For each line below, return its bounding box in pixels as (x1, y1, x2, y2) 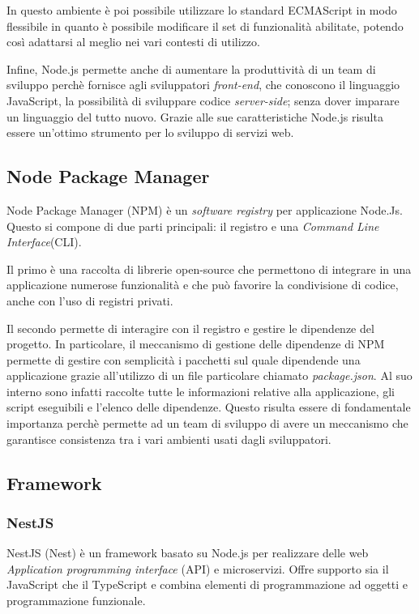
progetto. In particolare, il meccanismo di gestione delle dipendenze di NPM (6, 335, 385, 352)
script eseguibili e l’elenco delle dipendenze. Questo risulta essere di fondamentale (6, 399, 411, 416)
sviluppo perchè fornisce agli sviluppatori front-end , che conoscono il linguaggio (6, 76, 400, 93)
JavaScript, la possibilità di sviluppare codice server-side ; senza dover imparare (6, 92, 400, 109)
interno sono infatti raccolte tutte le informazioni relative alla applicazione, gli (6, 382, 395, 399)
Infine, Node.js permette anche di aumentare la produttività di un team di (6, 60, 376, 77)
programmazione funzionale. (6, 592, 146, 609)
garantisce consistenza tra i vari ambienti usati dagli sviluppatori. (6, 430, 331, 447)
